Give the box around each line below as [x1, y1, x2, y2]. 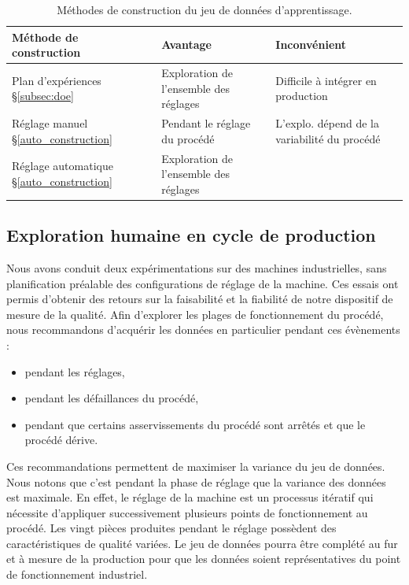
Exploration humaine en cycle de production [6, 223, 376, 247]
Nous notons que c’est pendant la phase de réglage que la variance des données [6, 473, 386, 490]
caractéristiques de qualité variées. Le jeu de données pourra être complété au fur [6, 535, 398, 551]
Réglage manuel [12, 115, 88, 131]
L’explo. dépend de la [275, 115, 379, 131]
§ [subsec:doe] [12, 87, 74, 104]
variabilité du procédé [275, 130, 381, 146]
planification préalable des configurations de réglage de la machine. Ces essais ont [6, 275, 399, 291]
